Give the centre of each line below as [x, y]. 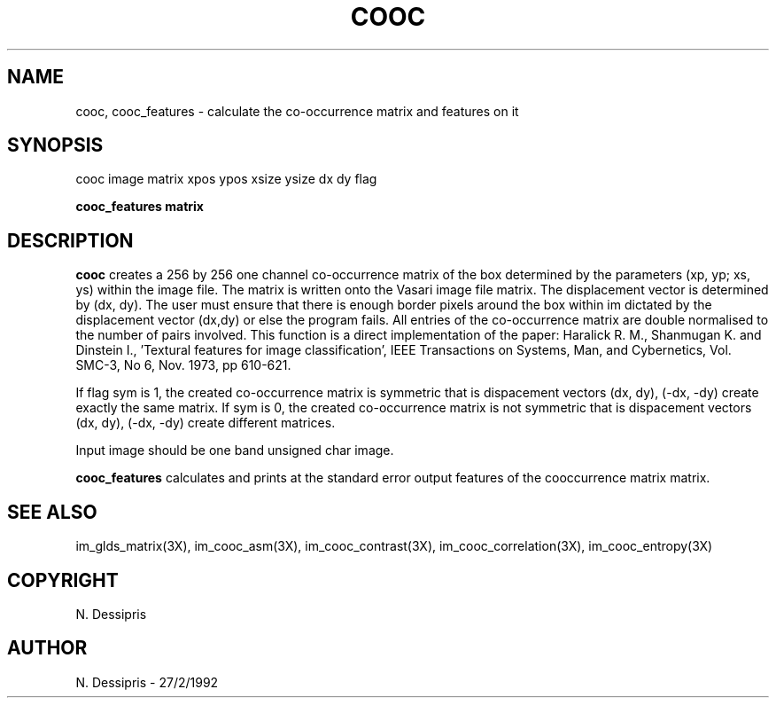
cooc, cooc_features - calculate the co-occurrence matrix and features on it [297, 111]
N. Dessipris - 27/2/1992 [147, 682]
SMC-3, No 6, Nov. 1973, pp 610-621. [183, 365]
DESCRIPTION [70, 240]
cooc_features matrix [140, 207]
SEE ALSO [52, 512]
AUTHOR [47, 648]
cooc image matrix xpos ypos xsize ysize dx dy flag [226, 179]
